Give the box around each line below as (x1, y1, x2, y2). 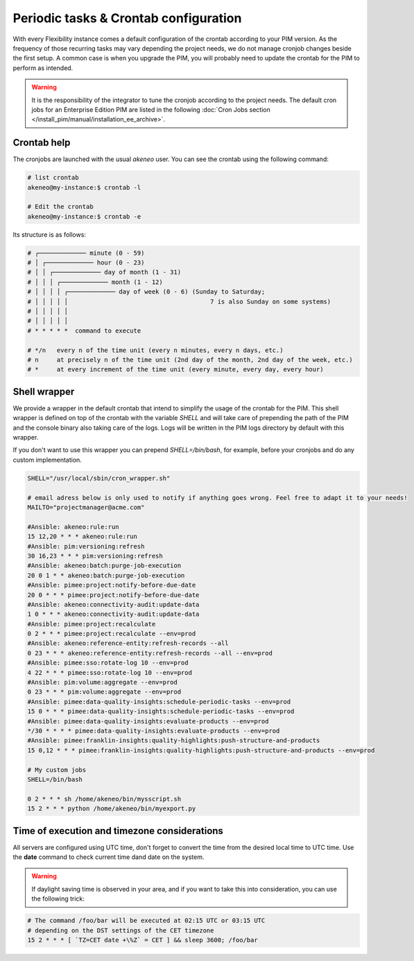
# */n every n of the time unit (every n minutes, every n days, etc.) (27, 346, 284, 354)
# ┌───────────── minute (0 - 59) (27, 249, 145, 257)
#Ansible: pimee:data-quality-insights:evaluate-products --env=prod (27, 717, 269, 725)
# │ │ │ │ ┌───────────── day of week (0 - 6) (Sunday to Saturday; (27, 288, 266, 296)
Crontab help (12, 137, 71, 149)
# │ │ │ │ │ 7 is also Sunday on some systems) (27, 297, 331, 306)
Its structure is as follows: (12, 230, 87, 239)
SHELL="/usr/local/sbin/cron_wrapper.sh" (27, 474, 171, 482)
